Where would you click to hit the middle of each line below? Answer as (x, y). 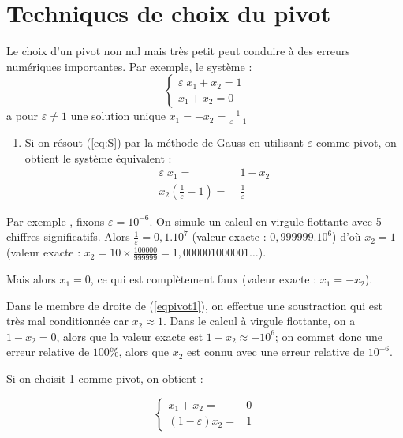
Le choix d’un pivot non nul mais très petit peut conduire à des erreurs (178, 51)
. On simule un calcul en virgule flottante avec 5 (265, 221)
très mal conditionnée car (67, 321)
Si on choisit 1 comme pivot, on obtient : (105, 378)
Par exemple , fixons (56, 221)
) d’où (347, 236)
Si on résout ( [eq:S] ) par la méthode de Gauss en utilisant (164, 142)
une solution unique (118, 116)
